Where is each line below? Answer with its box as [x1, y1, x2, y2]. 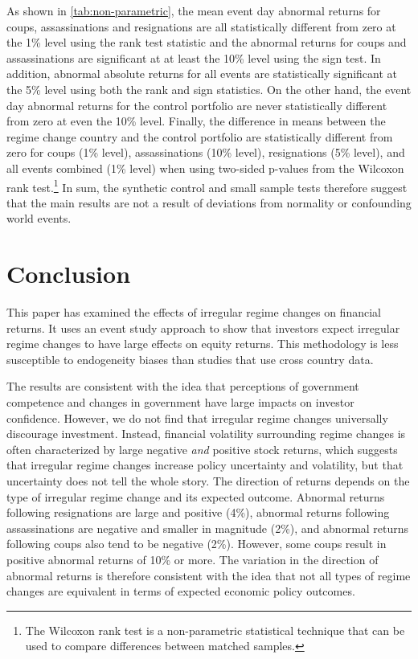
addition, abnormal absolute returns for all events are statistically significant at [6, 65, 398, 82]
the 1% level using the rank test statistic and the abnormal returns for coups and [6, 34, 407, 51]
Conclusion [6, 257, 131, 290]
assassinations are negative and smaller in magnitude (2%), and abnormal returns [6, 519, 409, 536]
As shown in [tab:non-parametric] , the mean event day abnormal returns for [6, 2, 381, 18]
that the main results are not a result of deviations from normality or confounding [6, 194, 412, 211]
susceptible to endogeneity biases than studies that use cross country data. [6, 350, 374, 367]
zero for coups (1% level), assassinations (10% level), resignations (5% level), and [6, 144, 405, 161]
